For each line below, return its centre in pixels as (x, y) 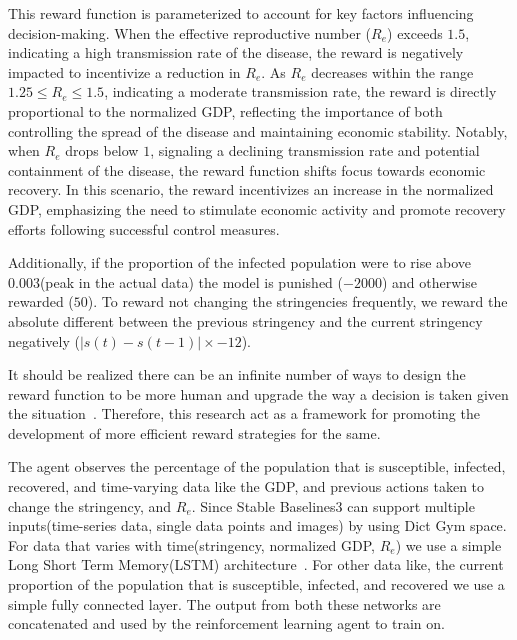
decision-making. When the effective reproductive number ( (190, 32)
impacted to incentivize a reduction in (124, 71)
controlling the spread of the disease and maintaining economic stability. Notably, (258, 130)
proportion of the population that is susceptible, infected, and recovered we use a (256, 584)
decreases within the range (392, 71)
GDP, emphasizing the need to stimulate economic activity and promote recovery (257, 208)
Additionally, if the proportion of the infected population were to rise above (240, 262)
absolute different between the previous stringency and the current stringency (245, 320)
